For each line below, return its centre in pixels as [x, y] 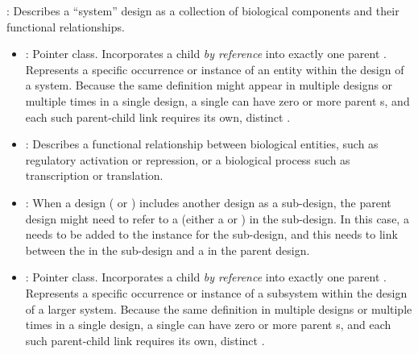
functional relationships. [66, 26]
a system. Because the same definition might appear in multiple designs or [209, 85]
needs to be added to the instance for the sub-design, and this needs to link [211, 234]
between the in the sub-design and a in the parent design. [168, 250]
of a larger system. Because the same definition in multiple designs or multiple [219, 308]
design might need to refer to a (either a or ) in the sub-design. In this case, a [217, 218]
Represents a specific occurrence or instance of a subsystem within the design [216, 292]
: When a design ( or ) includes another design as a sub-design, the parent [208, 202]
